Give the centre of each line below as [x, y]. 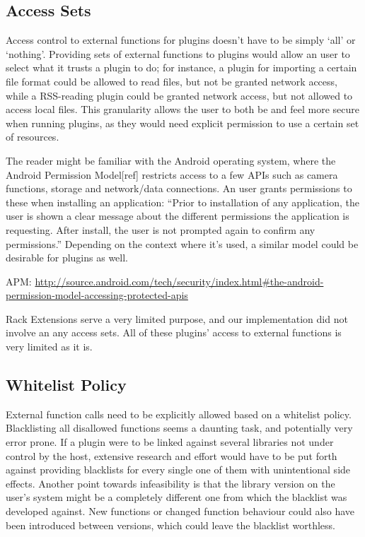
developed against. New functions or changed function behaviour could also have [180, 511]
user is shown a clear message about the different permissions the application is [178, 216]
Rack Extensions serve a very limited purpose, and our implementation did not [177, 318]
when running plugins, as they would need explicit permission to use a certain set [182, 123]
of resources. [33, 137]
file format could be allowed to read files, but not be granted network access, [172, 81]
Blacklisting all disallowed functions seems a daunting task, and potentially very [179, 428]
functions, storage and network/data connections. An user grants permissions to [179, 188]
